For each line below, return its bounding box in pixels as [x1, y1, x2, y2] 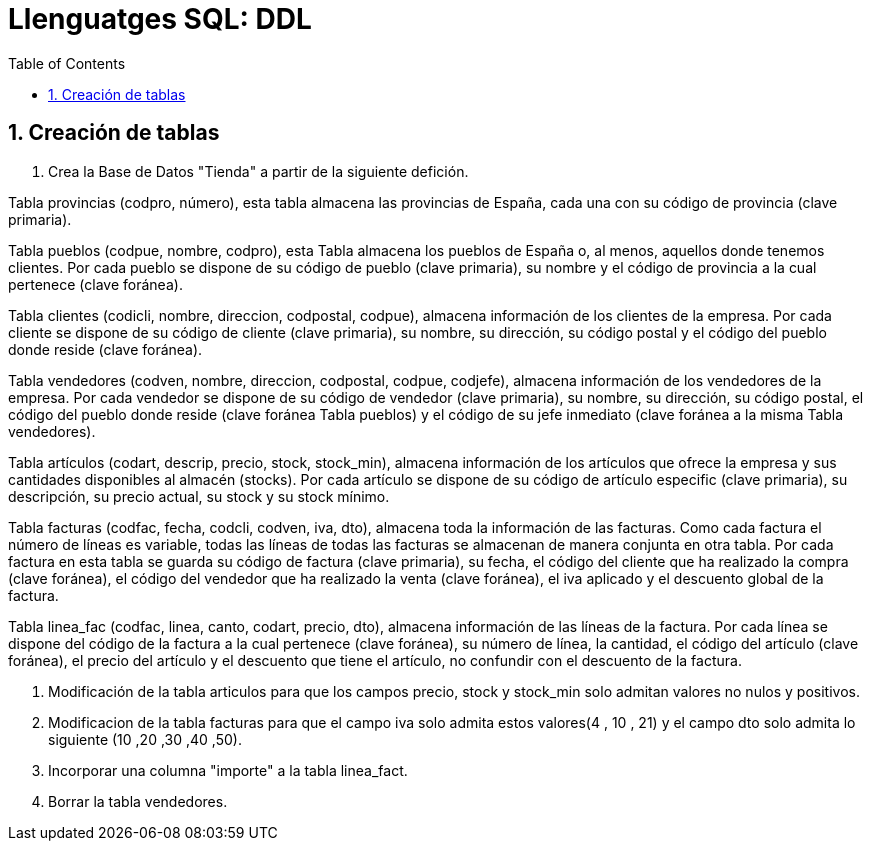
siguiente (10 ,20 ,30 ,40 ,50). [48, 730, 242, 748]
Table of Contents [8, 54, 126, 72]
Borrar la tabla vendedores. [48, 792, 228, 810]
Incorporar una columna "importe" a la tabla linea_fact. [48, 761, 408, 779]
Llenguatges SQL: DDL [8, 2, 312, 36]
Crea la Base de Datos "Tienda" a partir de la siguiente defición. [48, 162, 469, 180]
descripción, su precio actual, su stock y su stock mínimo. [8, 487, 390, 505]
